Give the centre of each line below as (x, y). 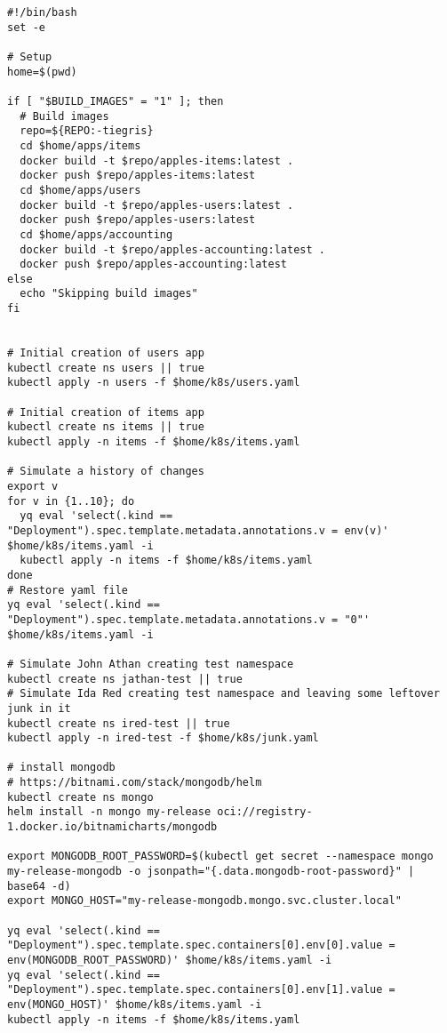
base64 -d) (39, 886)
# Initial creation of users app (106, 353)
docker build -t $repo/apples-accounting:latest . (172, 249)
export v (33, 486)
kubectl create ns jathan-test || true (125, 679)
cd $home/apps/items (80, 145)
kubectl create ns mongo (80, 797)
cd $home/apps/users (80, 190)
